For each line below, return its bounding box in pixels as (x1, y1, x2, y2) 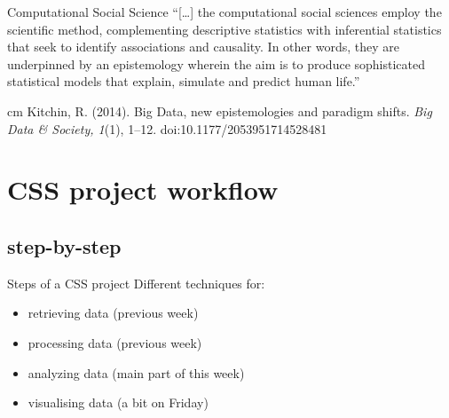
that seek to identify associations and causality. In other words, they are (7, 37, 399, 56)
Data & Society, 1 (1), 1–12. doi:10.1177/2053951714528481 (7, 119, 327, 138)
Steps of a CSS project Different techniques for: (7, 273, 265, 292)
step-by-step (7, 232, 122, 259)
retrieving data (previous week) (28, 304, 199, 322)
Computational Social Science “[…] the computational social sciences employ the (7, 3, 442, 20)
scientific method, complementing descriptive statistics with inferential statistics (7, 20, 442, 38)
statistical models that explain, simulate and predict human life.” (7, 72, 360, 91)
